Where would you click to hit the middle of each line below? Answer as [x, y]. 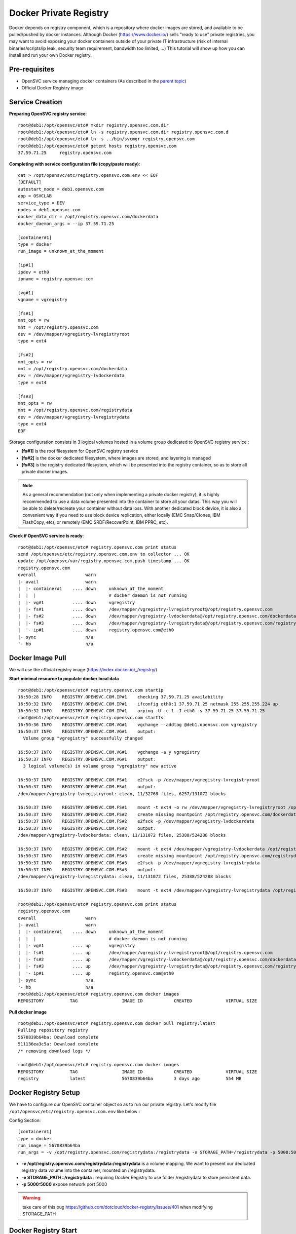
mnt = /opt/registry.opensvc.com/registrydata [75, 410]
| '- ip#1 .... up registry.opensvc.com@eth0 [96, 973]
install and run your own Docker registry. [51, 55]
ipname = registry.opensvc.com [56, 279]
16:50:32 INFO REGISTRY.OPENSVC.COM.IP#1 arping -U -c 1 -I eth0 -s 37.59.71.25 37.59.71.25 [141, 711]
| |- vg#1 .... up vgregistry [76, 946]
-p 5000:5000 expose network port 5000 [64, 1184]
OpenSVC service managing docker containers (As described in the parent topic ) [104, 81]
